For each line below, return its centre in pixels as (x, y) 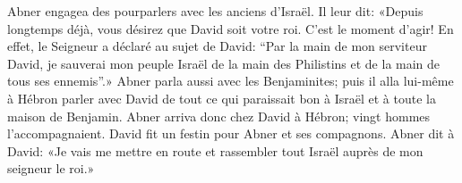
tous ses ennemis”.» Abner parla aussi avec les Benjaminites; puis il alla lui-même (231, 81)
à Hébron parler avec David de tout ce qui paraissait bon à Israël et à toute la (222, 98)
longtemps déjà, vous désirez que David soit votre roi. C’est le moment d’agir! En (231, 28)
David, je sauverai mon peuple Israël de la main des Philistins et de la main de (224, 63)
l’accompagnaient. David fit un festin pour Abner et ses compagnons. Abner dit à (231, 133)
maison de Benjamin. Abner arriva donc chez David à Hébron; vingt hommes (219, 116)
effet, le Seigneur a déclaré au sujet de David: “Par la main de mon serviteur (217, 46)
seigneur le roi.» (51, 168)
